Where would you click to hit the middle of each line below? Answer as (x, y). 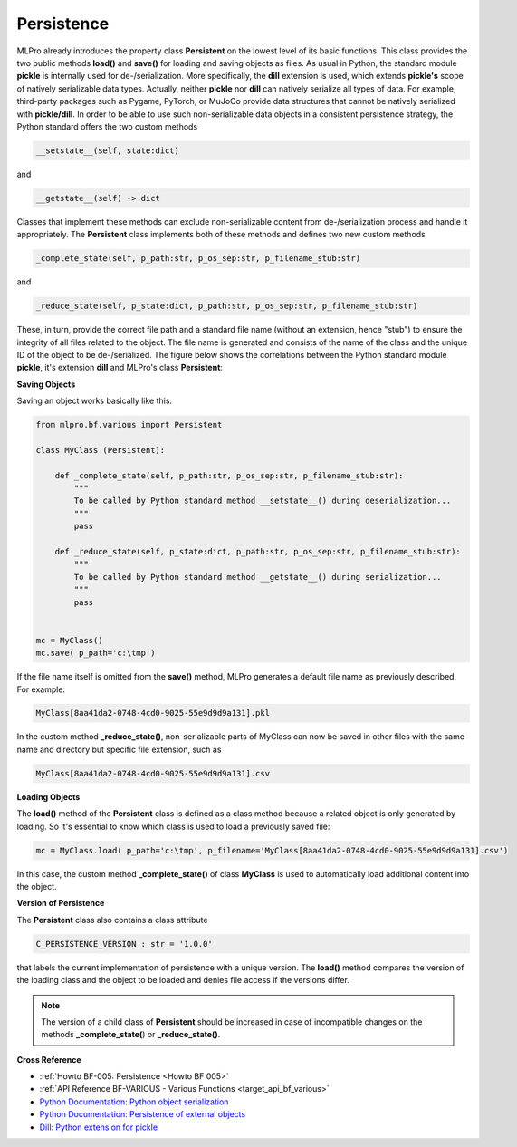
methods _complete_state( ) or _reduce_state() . (131, 1035)
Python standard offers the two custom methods (107, 126)
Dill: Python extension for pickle (99, 1127)
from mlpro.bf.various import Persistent (129, 425)
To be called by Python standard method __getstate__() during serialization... (258, 577)
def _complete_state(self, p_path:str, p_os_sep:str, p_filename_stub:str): (229, 475)
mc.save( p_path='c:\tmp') (96, 653)
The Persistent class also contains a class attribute (112, 920)
